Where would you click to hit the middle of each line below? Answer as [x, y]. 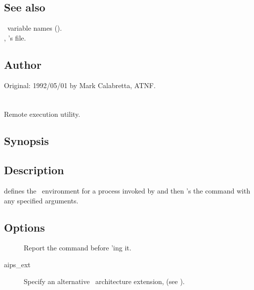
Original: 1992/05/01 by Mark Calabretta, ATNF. [80, 85]
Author [23, 64]
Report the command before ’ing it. [78, 248]
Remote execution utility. [42, 114]
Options [24, 227]
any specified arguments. [41, 200]
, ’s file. [15, 37]
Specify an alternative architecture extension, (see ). [104, 281]
